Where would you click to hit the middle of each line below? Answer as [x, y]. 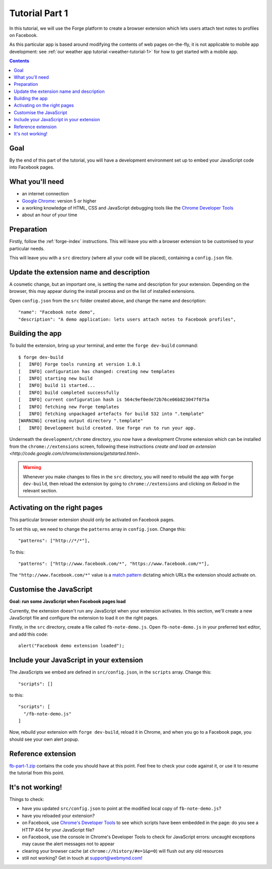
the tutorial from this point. [37, 773]
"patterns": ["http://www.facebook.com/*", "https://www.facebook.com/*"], [114, 564]
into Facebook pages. [32, 167]
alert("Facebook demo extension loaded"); [72, 646]
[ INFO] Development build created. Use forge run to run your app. [107, 428]
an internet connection [45, 194]
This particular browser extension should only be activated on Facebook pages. [92, 520]
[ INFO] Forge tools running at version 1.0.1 [79, 364]
